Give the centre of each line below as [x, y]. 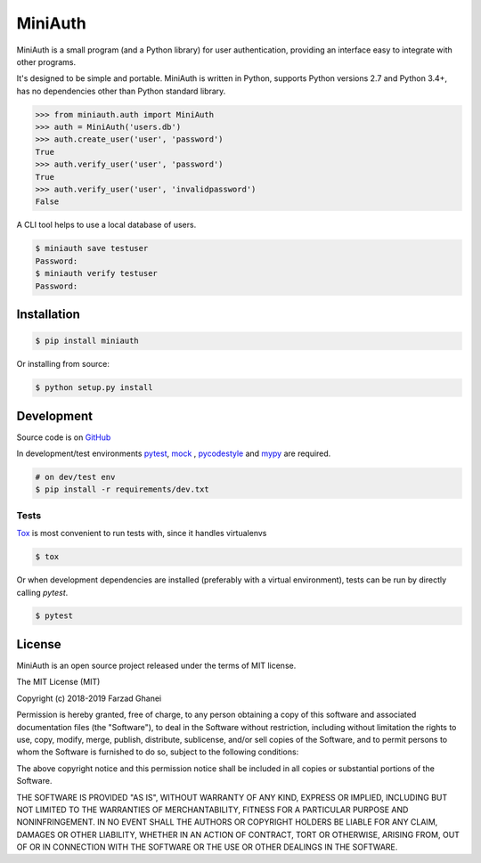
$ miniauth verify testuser [96, 273]
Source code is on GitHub [64, 437]
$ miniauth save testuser [92, 248]
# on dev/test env [75, 477]
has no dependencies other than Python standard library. [121, 91]
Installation [48, 314]
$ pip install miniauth [87, 341]
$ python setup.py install [94, 388]
